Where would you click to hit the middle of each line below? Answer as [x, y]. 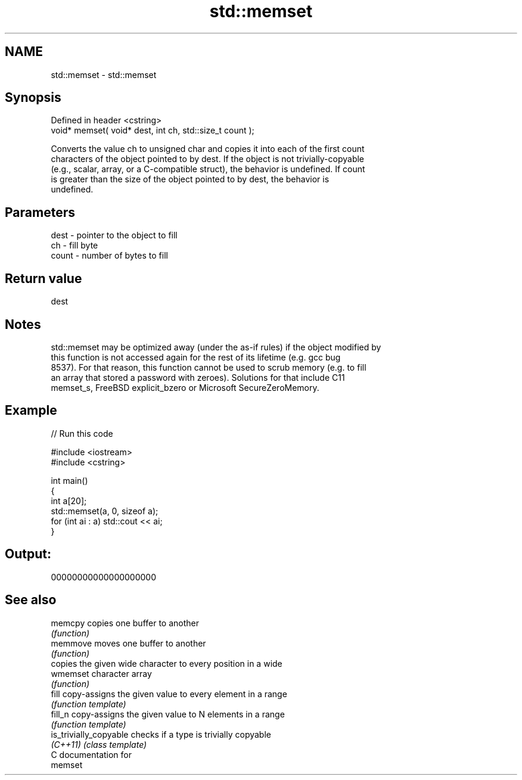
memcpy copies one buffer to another [125, 623]
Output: [28, 554]
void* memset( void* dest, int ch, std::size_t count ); [153, 130]
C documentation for [91, 754]
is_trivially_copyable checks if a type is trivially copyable [161, 734]
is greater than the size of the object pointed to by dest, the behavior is [190, 179]
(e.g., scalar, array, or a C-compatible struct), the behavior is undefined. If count [208, 169]
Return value [44, 278]
